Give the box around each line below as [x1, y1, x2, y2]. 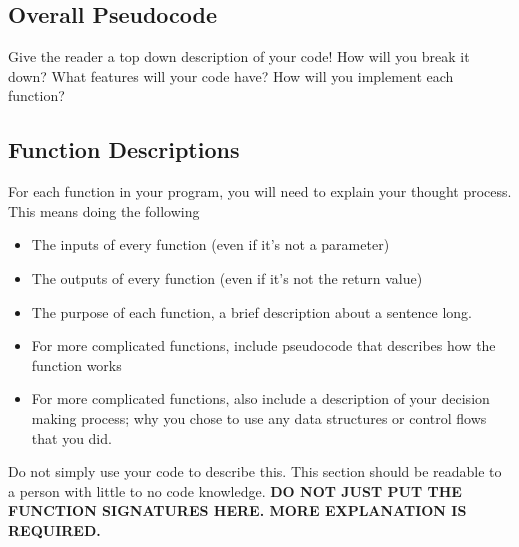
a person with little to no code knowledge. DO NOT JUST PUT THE [8, 480, 462, 501]
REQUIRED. [8, 519, 101, 540]
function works [31, 354, 122, 375]
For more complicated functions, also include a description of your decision [31, 388, 490, 409]
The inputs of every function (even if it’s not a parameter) [31, 234, 390, 255]
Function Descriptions [8, 134, 240, 165]
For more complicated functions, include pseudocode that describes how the [31, 335, 496, 356]
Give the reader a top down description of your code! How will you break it [8, 46, 470, 67]
